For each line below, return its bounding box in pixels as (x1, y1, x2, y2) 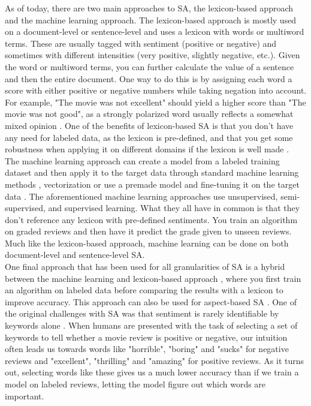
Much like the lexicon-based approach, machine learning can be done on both (5, 236, 289, 249)
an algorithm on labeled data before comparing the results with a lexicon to (5, 284, 283, 296)
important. (5, 389, 44, 402)
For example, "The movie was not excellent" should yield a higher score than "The (5, 95, 306, 108)
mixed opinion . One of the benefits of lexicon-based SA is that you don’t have (5, 119, 294, 131)
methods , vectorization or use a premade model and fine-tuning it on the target (5, 178, 300, 190)
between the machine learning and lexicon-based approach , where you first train (5, 272, 301, 284)
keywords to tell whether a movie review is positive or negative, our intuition (5, 330, 288, 343)
